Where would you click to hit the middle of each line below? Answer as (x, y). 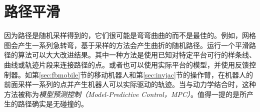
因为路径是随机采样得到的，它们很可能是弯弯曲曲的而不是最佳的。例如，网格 (130, 35)
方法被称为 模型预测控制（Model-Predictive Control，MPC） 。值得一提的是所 (125, 94)
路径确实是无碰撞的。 (53, 104)
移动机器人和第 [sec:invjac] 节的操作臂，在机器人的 (173, 74)
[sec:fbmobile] (60, 74)
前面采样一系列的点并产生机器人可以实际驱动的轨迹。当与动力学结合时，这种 (130, 84)
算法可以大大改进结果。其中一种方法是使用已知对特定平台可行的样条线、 (137, 55)
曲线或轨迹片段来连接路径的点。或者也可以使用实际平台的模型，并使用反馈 (126, 64)
